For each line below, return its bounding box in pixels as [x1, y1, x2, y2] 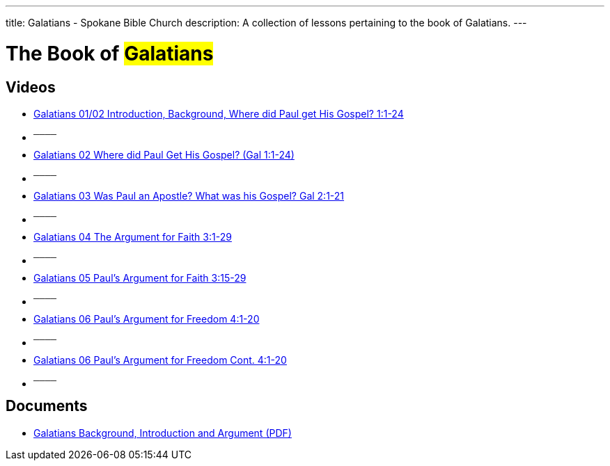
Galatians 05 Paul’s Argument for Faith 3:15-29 [33, 271, 247, 284]
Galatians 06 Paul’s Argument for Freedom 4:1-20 [33, 312, 260, 325]
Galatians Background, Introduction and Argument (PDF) [33, 426, 292, 439]
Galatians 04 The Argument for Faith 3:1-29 [33, 230, 232, 243]
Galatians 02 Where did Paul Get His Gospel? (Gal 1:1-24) [33, 148, 295, 161]
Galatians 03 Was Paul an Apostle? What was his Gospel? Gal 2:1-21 [33, 189, 345, 202]
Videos [6, 78, 56, 96]
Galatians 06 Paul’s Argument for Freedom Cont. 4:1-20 [33, 353, 287, 366]
